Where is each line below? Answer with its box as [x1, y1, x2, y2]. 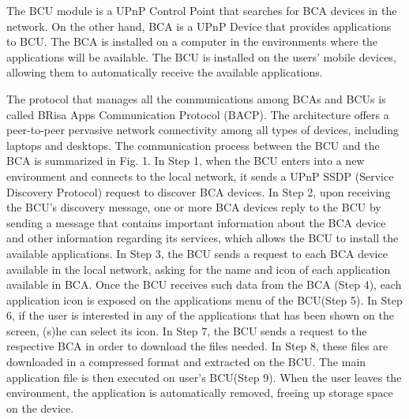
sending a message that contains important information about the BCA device [6, 214, 386, 230]
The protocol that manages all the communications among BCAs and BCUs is [6, 90, 386, 107]
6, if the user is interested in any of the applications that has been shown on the [6, 307, 394, 324]
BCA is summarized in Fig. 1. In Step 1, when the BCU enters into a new [6, 152, 365, 169]
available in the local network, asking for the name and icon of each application [6, 260, 391, 277]
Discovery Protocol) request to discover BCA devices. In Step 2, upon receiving [6, 183, 391, 200]
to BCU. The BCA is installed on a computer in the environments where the [6, 33, 378, 50]
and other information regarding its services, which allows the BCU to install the [6, 230, 399, 246]
